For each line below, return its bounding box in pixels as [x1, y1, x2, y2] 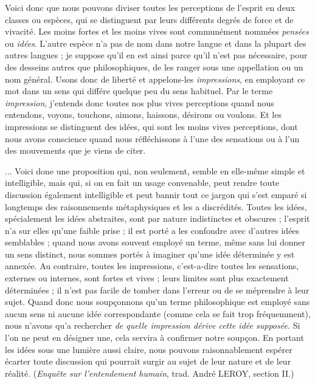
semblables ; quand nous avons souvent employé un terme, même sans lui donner [5, 236, 306, 249]
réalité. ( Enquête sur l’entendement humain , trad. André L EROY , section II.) [5, 366, 294, 379]
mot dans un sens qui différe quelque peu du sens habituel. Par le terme [5, 84, 273, 97]
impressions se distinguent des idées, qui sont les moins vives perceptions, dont [5, 120, 298, 132]
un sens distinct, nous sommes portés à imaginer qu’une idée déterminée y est [5, 247, 295, 260]
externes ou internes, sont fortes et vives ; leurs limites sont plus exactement [5, 272, 289, 284]
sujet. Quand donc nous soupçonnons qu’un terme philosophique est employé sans [5, 295, 310, 308]
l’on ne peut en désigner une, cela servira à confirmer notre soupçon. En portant [5, 331, 304, 344]
